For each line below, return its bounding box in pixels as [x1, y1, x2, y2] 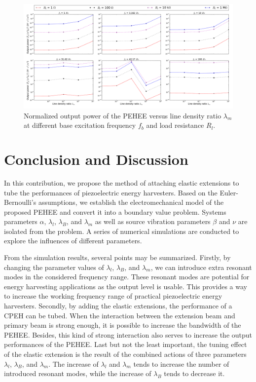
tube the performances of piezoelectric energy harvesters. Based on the [4, 187, 218, 197]
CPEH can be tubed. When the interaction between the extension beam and [4, 310, 235, 320]
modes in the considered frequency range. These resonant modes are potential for [4, 271, 250, 282]
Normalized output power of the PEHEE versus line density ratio [24, 110, 221, 120]
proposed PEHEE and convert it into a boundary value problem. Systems [4, 206, 226, 217]
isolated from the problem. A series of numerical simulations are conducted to [4, 226, 239, 236]
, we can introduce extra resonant [150, 262, 252, 272]
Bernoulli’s [4, 197, 37, 207]
